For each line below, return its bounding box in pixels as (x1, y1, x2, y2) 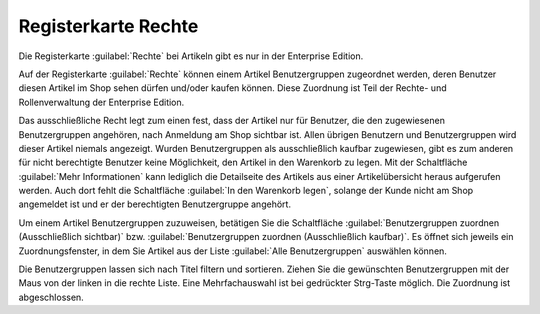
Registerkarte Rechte (18, 15, 199, 37)
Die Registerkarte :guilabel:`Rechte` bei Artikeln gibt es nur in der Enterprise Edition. (18, 50, 364, 62)
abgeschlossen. (18, 291, 84, 303)
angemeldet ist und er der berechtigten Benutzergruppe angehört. (18, 198, 292, 210)
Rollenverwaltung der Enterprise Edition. (18, 96, 185, 108)
